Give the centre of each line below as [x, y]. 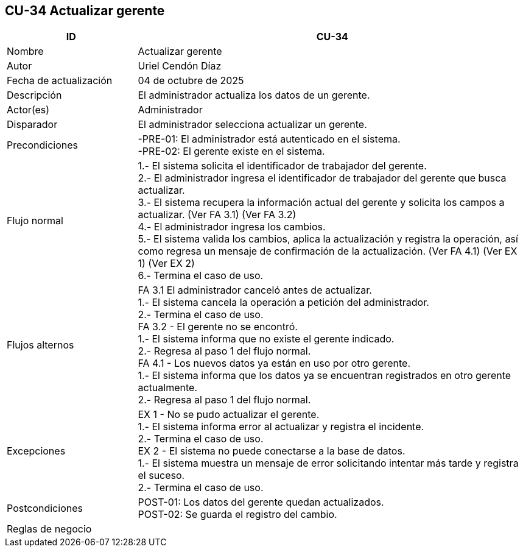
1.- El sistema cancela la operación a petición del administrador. [283, 303]
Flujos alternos [40, 345]
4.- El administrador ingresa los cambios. [232, 227]
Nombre [25, 51]
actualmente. [167, 388]
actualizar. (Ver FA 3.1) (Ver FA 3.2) [217, 215]
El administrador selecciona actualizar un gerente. [252, 125]
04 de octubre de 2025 [191, 81]
